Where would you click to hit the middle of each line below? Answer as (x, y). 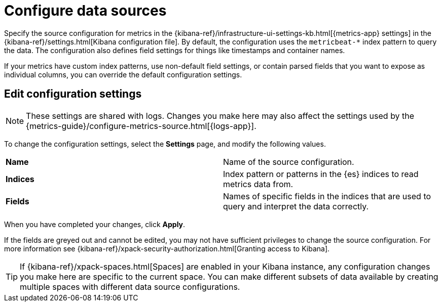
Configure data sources (85, 11)
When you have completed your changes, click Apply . (95, 224)
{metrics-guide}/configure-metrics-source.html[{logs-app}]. (141, 126)
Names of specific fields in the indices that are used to (327, 196)
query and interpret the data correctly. (296, 206)
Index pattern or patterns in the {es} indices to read (321, 174)
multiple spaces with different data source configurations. (130, 287)
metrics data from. (258, 184)
